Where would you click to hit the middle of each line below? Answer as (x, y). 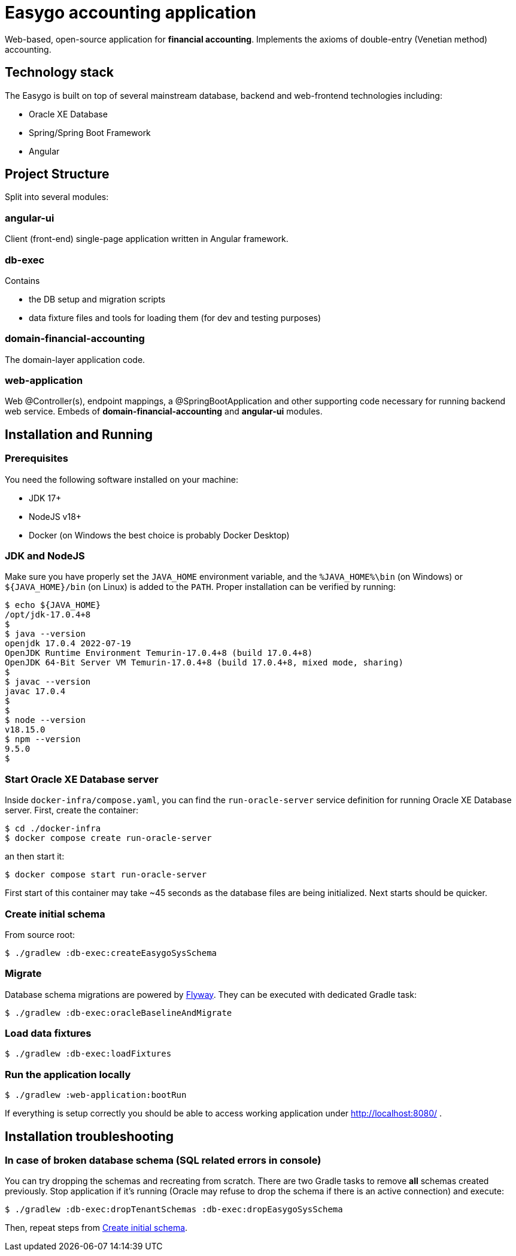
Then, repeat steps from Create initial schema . (96, 1228)
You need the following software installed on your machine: (122, 479)
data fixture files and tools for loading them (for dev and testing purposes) (175, 317)
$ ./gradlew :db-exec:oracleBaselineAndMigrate (119, 1013)
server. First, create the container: (72, 810)
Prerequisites (37, 458)
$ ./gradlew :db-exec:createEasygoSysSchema (111, 953)
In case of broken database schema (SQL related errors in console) (163, 1160)
